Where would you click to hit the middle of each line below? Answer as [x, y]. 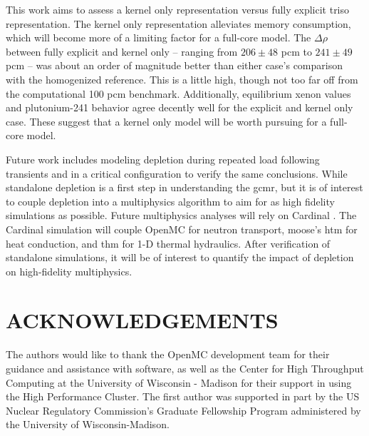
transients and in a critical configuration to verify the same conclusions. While [177, 173]
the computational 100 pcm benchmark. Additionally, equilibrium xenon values [178, 93]
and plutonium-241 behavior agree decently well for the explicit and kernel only [180, 107]
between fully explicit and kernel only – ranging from [122, 51]
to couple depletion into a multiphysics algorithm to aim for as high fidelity [170, 201]
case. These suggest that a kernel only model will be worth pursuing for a [166, 121]
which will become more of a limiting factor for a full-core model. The [158, 37]
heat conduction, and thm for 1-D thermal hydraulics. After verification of [168, 243]
